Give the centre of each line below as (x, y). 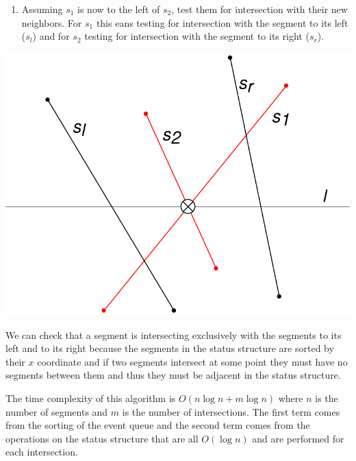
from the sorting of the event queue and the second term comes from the (158, 425)
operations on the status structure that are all (102, 438)
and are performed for (298, 438)
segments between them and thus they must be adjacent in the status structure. (173, 375)
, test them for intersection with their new (259, 9)
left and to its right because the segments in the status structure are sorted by (170, 348)
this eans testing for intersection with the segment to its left (222, 22)
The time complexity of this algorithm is (91, 398)
